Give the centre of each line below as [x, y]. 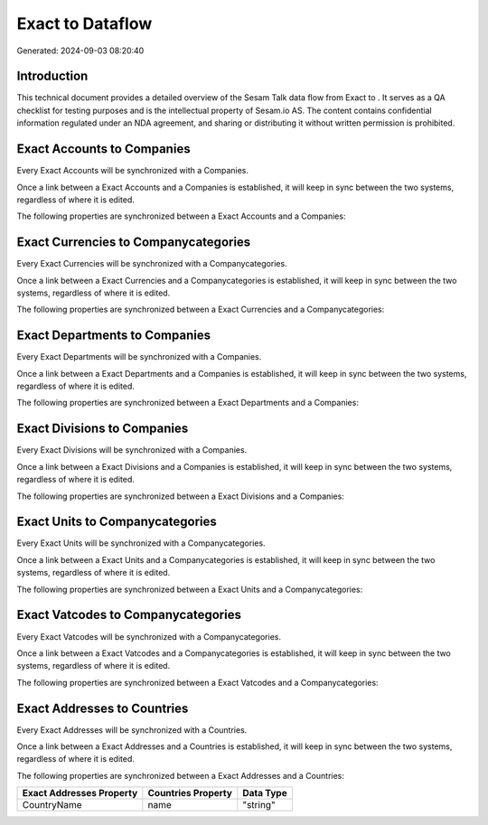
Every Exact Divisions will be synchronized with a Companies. [132, 450]
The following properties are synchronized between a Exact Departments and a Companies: [188, 403]
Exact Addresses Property [80, 793]
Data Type [265, 793]
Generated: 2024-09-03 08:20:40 [80, 51]
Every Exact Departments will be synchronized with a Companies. [139, 357]
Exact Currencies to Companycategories [134, 243]
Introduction [52, 76]
